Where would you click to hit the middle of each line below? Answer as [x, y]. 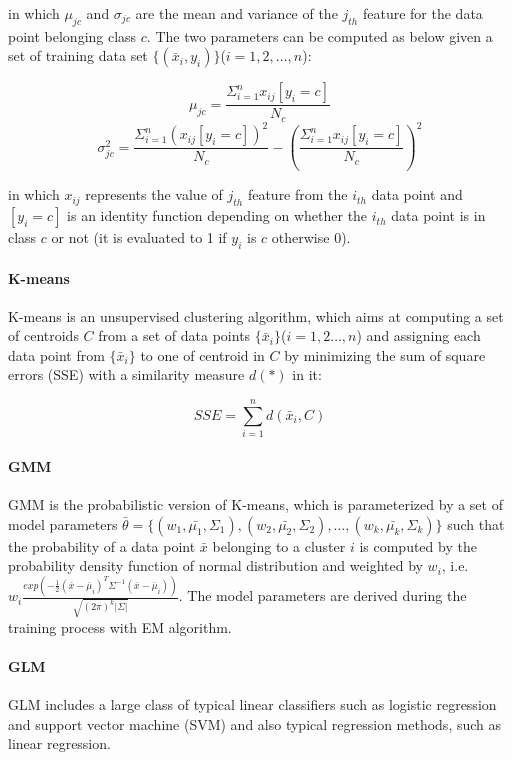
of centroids [43, 335]
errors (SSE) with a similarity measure [126, 374]
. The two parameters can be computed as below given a [319, 35]
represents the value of [154, 194]
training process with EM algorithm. [120, 626]
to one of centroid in [202, 354]
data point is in [438, 215]
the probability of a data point [102, 545]
